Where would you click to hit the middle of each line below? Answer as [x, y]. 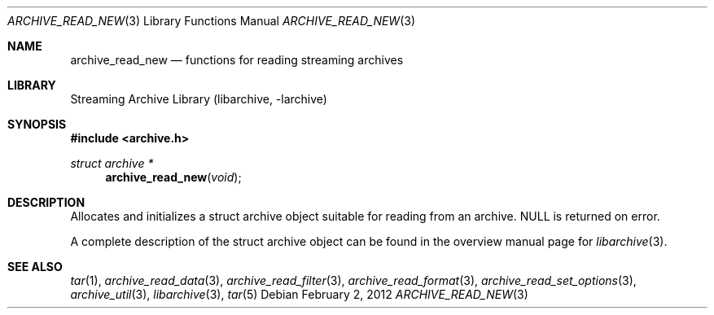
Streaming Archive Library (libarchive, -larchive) [199, 99]
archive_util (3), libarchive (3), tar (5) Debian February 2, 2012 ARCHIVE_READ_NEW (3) [299, 294]
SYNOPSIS [37, 124]
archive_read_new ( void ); [173, 177]
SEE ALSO [35, 267]
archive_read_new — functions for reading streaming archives [237, 60]
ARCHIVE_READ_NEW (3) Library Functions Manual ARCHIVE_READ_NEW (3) [212, 21]
